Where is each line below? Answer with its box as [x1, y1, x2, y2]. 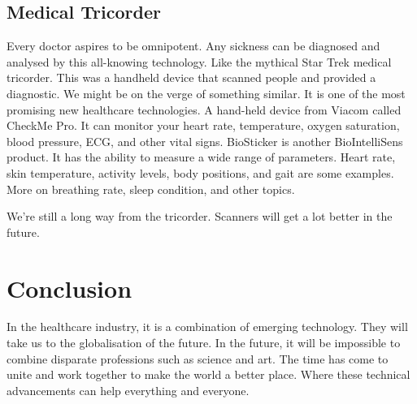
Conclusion [7, 271, 132, 304]
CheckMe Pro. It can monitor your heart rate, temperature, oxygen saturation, [7, 117, 400, 134]
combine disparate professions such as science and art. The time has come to [7, 350, 389, 367]
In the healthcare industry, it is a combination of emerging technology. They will [7, 318, 408, 335]
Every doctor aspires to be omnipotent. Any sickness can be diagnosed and [7, 37, 380, 54]
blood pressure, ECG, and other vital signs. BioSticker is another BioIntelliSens [7, 132, 403, 149]
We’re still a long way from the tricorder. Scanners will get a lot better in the [7, 208, 393, 225]
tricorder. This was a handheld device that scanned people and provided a [7, 69, 376, 86]
